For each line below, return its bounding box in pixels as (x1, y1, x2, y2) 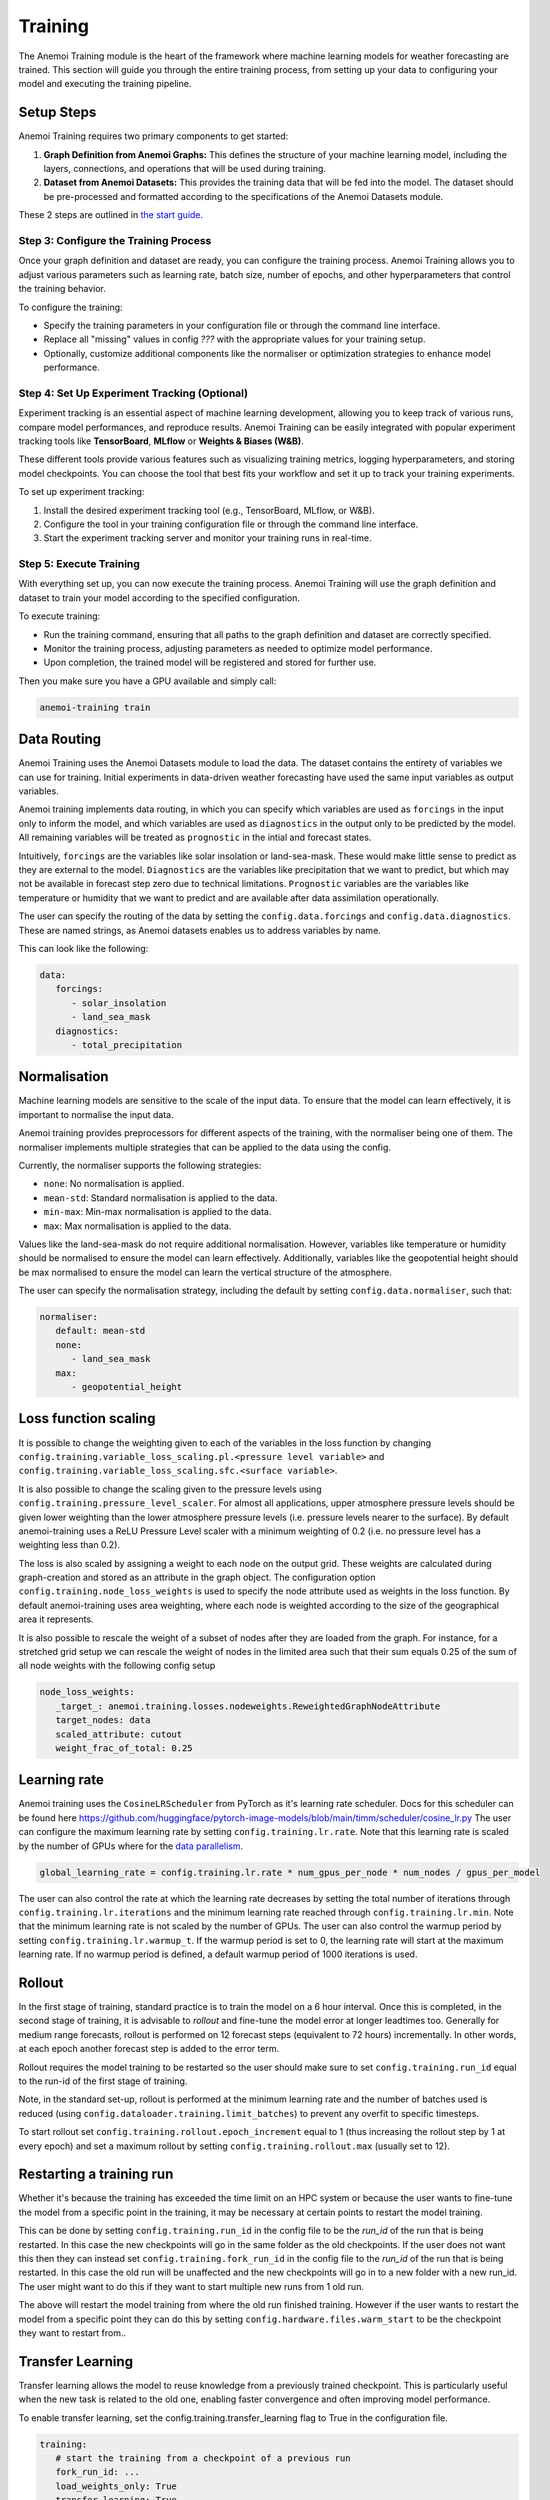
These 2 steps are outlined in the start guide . (18, 209, 204, 221)
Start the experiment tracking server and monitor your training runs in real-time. (43, 532, 372, 544)
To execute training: (18, 610, 101, 622)
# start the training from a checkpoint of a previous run (55, 2453, 351, 2464)
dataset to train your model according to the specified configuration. (18, 591, 300, 604)
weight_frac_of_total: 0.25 (55, 1742, 194, 1754)
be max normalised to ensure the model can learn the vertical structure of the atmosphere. (18, 1266, 392, 1278)
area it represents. (18, 1613, 94, 1625)
